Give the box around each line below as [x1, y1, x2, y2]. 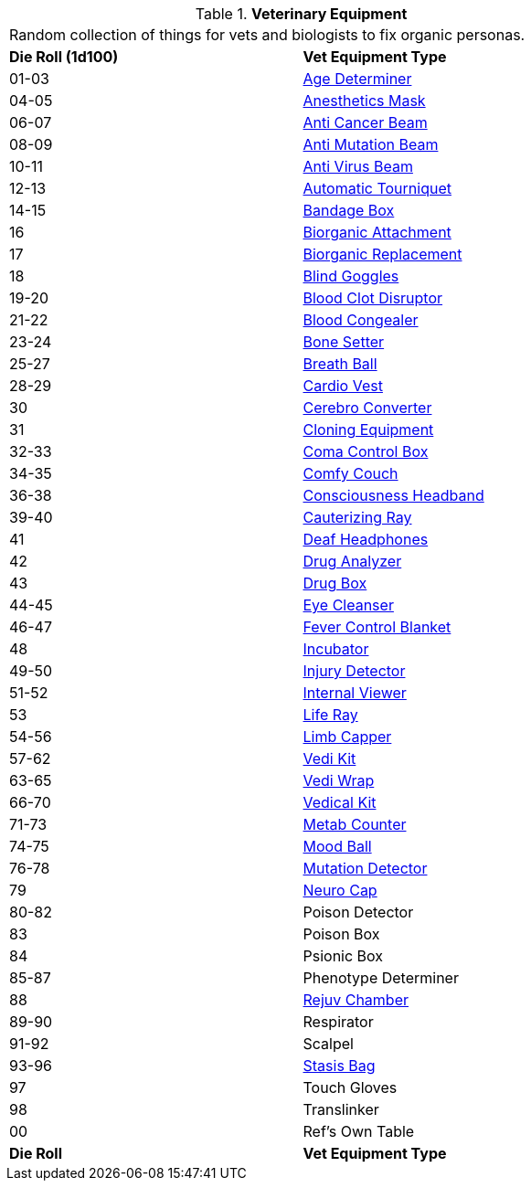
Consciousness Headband [303, 486, 484, 504]
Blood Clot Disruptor [303, 289, 443, 307]
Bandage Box [303, 201, 395, 219]
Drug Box [303, 574, 367, 592]
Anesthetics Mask [303, 91, 426, 110]
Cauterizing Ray [303, 508, 412, 526]
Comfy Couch [303, 464, 398, 483]
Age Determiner [303, 69, 412, 88]
